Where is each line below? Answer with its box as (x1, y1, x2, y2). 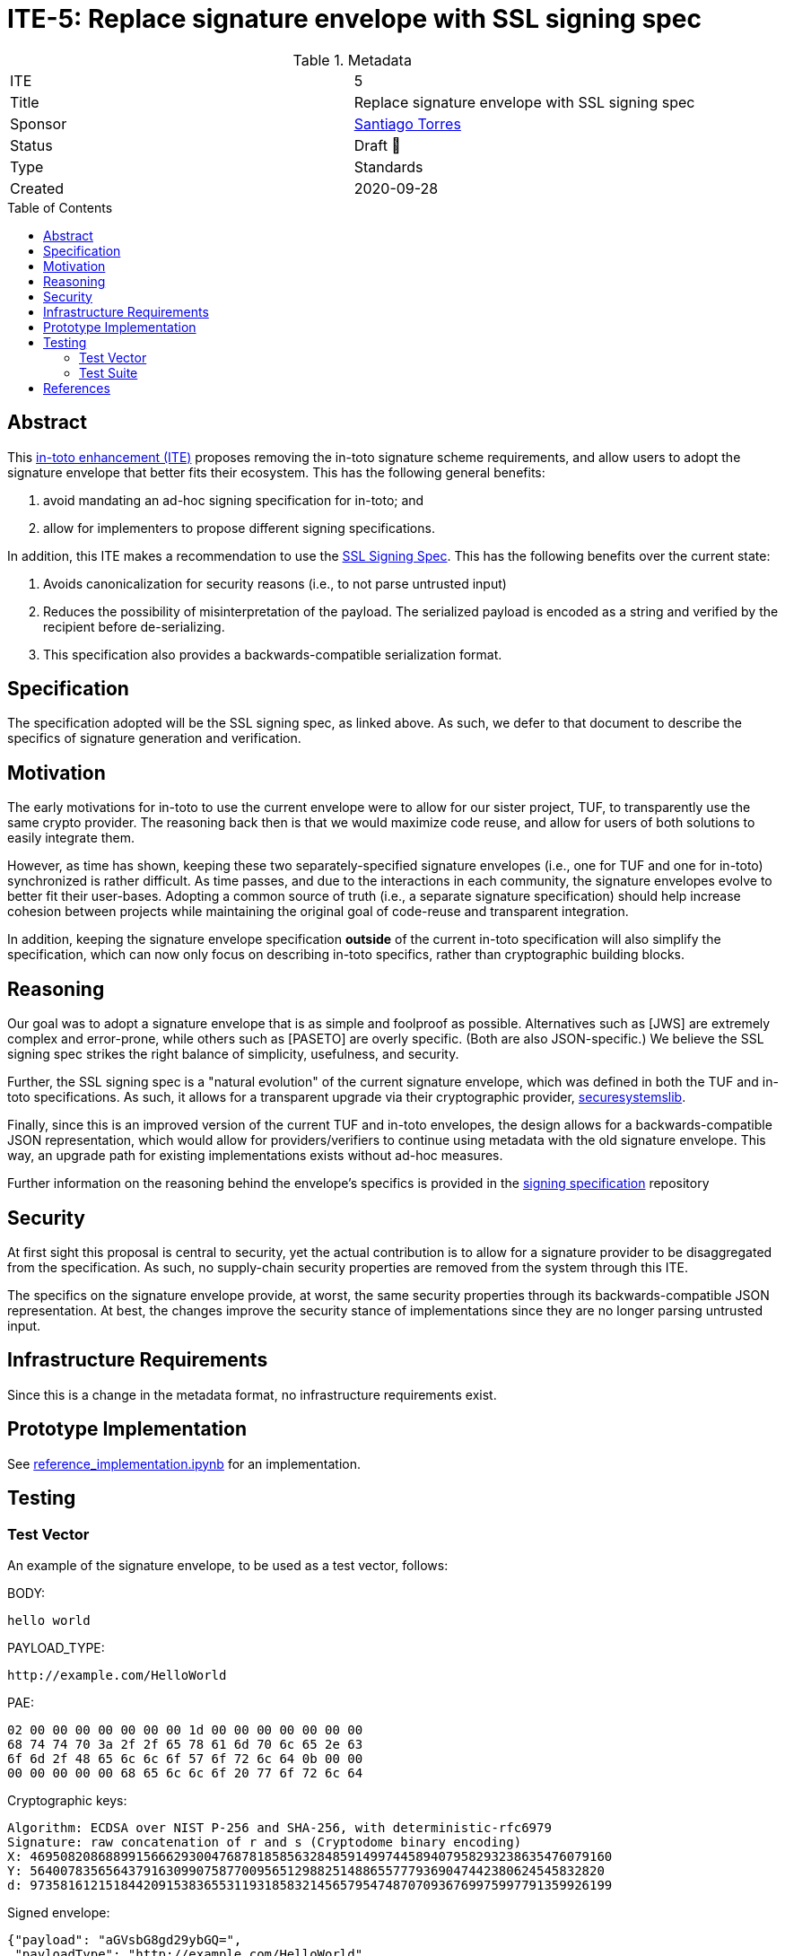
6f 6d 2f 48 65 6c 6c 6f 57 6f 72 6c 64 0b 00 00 (7, 1751, 363, 1766)
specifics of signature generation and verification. (7, 730, 301, 747)
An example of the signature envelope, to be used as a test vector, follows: (7, 1557, 449, 1573)
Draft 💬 (353, 135, 401, 154)
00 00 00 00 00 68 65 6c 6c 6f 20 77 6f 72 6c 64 (7, 1765, 363, 1780)
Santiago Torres (353, 114, 461, 133)
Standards (353, 157, 423, 176)
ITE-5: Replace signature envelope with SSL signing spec (7, 4, 702, 34)
